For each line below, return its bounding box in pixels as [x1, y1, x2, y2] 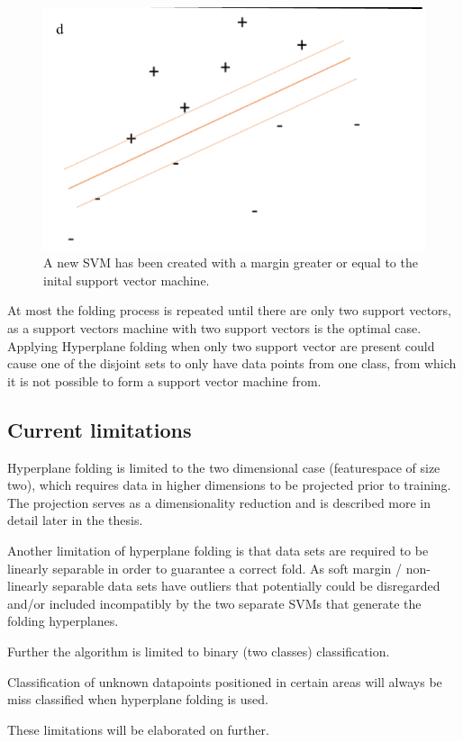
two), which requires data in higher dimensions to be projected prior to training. [7, 475, 451, 494]
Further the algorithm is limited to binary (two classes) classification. [7, 641, 390, 660]
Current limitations [7, 415, 192, 443]
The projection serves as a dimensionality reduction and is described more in [7, 493, 431, 511]
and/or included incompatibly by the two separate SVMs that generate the [7, 593, 422, 612]
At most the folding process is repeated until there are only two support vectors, [7, 301, 452, 320]
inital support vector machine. [43, 270, 210, 289]
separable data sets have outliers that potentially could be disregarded [52, 576, 440, 595]
